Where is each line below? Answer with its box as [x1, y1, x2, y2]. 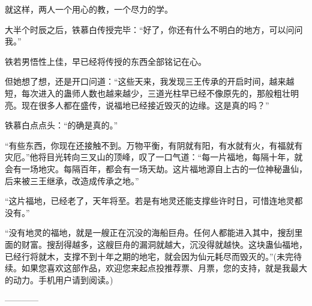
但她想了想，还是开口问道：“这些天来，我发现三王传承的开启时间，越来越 [5, 75, 295, 88]
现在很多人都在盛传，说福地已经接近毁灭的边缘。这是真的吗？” [21, 98, 269, 111]
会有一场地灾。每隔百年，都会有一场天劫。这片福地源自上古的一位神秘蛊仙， [5, 162, 307, 175]
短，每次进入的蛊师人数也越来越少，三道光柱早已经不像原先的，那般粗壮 [5, 86, 290, 99]
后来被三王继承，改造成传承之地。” [5, 174, 139, 187]
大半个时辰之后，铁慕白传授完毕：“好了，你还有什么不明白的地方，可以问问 [5, 23, 303, 35]
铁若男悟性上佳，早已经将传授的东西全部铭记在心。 [5, 55, 206, 67]
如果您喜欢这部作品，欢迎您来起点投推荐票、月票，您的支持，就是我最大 [21, 262, 307, 274]
